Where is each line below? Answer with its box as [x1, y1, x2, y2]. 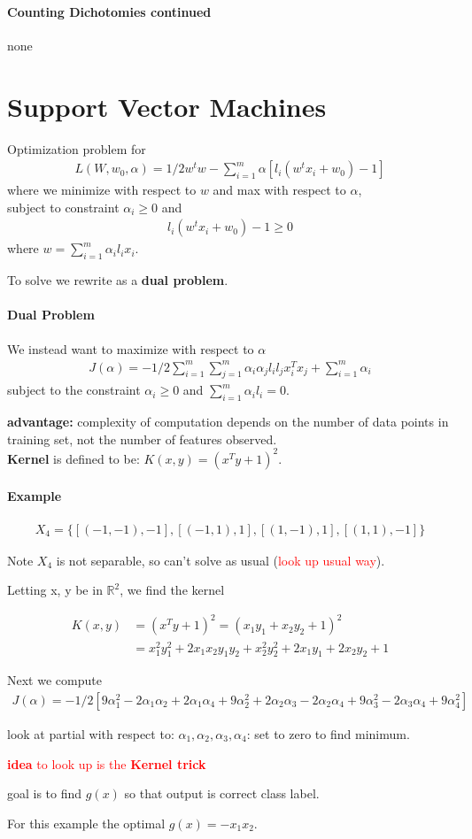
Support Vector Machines [7, 88, 327, 124]
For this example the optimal [7, 813, 166, 832]
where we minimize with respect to [7, 181, 197, 199]
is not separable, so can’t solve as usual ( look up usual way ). [56, 550, 385, 569]
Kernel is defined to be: [7, 449, 140, 467]
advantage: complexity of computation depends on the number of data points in [7, 412, 449, 431]
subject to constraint [7, 197, 120, 216]
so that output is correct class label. [124, 784, 320, 803]
